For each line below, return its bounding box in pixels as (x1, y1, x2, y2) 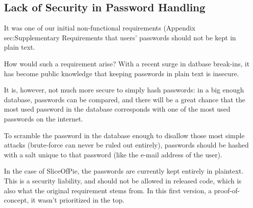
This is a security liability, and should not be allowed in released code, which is (4, 175, 242, 185)
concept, (4, 195, 29, 205)
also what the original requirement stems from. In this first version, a (4, 185, 212, 195)
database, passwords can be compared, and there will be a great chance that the (4, 94, 245, 104)
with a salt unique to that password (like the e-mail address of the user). (4, 149, 223, 159)
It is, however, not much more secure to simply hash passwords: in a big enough (4, 85, 244, 95)
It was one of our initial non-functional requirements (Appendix (4, 23, 196, 33)
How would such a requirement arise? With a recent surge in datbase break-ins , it (4, 58, 250, 68)
